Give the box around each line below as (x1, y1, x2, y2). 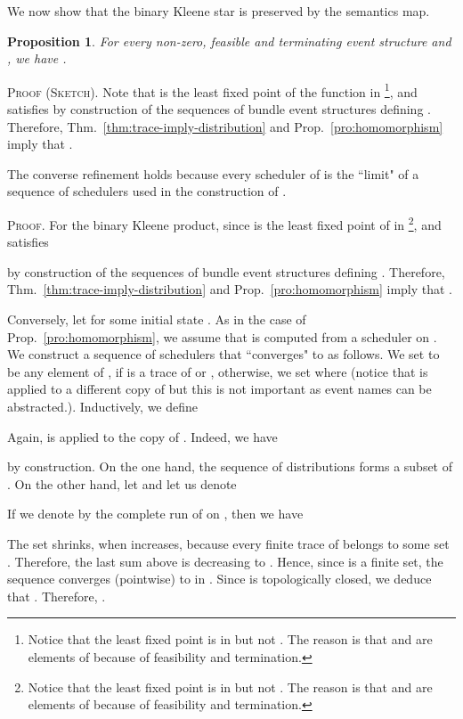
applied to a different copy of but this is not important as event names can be (7, 380, 432, 398)
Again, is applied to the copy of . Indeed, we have (7, 427, 278, 445)
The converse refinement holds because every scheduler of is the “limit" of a (7, 164, 419, 183)
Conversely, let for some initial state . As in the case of (7, 310, 306, 329)
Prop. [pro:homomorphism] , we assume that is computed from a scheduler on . (7, 327, 437, 346)
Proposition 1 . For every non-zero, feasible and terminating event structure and (7, 31, 451, 50)
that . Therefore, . (7, 586, 106, 605)
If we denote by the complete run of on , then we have (7, 504, 304, 523)
